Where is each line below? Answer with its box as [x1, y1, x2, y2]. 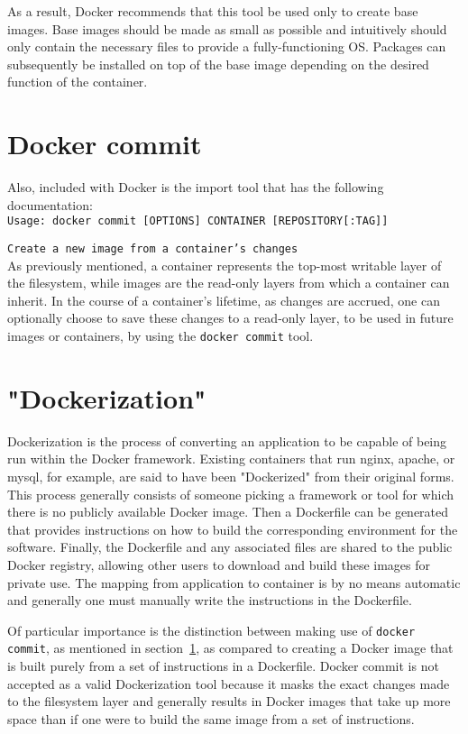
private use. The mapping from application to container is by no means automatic [7, 573, 461, 592]
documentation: [7, 195, 93, 214]
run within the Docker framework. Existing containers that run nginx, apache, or [7, 449, 455, 468]
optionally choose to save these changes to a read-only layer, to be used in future [7, 308, 454, 327]
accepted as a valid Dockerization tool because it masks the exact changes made [7, 674, 450, 693]
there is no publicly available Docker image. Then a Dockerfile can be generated [7, 502, 449, 521]
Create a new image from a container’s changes [7, 242, 298, 255]
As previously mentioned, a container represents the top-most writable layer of [7, 255, 442, 274]
